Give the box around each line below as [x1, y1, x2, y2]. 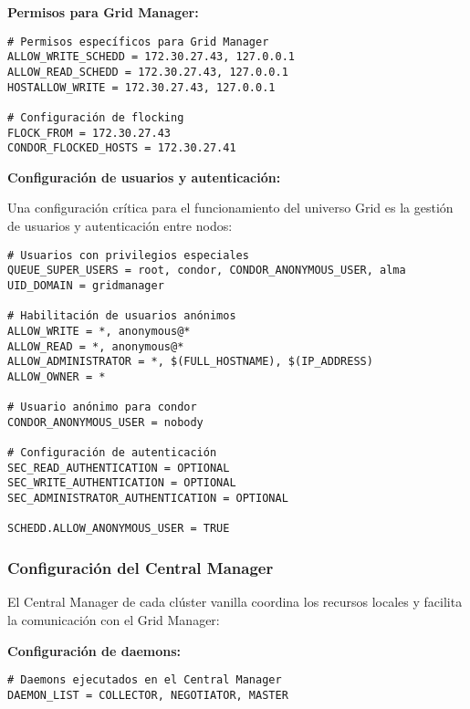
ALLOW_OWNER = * [7, 370, 106, 383]
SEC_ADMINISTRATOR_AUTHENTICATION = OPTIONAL [7, 492, 288, 506]
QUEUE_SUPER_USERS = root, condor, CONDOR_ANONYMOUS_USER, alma [7, 264, 406, 277]
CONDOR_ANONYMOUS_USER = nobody [7, 415, 204, 429]
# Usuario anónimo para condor [7, 401, 197, 414]
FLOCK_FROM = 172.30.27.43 [7, 126, 171, 140]
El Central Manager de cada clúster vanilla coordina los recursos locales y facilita [7, 592, 463, 611]
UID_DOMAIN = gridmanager [7, 278, 164, 292]
